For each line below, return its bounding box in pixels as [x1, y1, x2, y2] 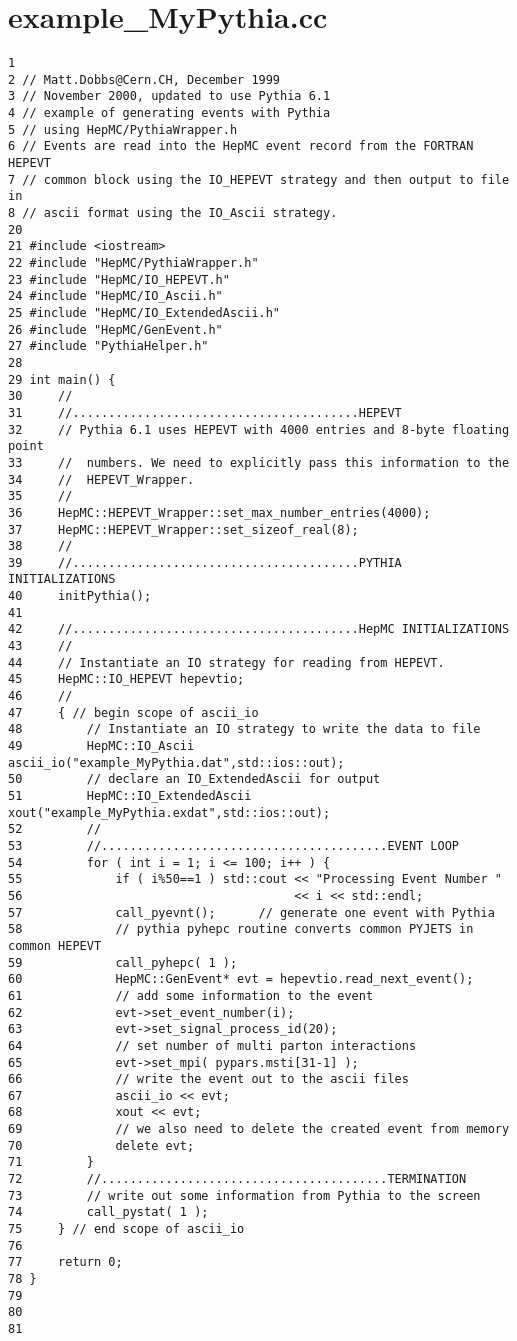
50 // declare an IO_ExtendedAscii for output [8, 772, 381, 787]
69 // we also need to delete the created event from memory [8, 1122, 510, 1137]
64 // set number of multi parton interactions [8, 1038, 417, 1053]
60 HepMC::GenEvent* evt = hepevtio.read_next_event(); [8, 972, 474, 987]
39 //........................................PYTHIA [8, 555, 402, 570]
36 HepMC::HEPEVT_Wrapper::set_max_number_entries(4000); [8, 505, 431, 520]
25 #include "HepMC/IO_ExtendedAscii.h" [8, 305, 281, 320]
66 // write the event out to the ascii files [8, 1072, 409, 1087]
